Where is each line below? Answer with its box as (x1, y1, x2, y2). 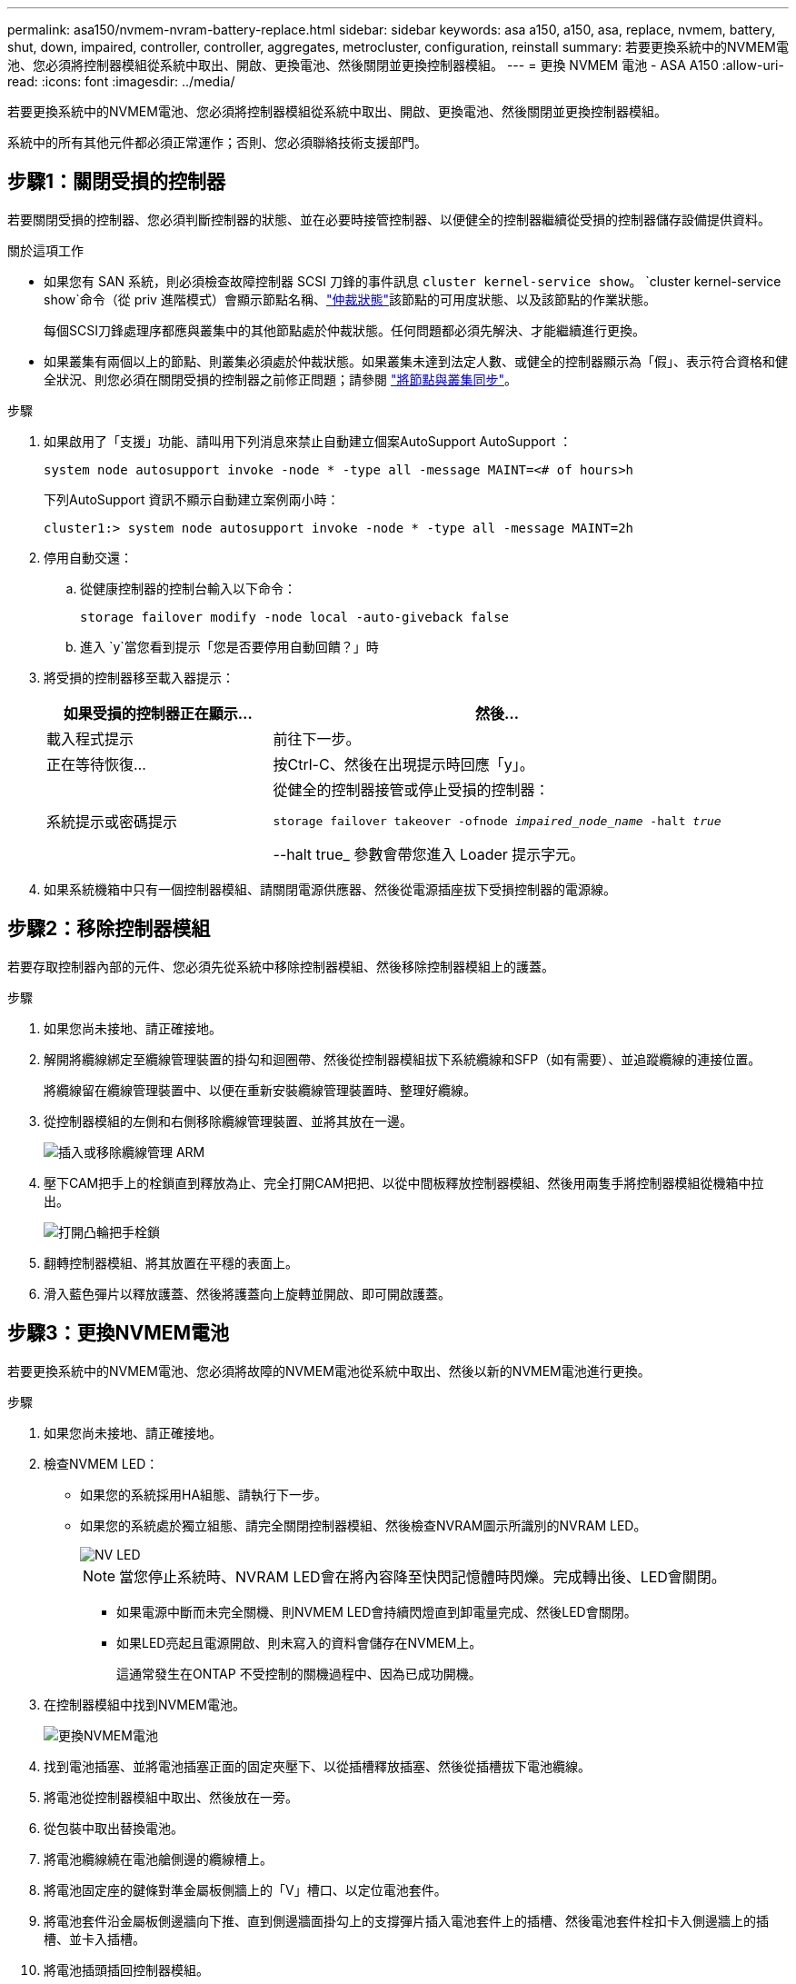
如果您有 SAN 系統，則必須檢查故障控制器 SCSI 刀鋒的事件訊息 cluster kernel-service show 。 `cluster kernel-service (44, 273, 781, 289)
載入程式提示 (46, 729, 134, 748)
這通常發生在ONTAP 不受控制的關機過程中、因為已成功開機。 (116, 1665, 482, 1681)
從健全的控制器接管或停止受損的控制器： (273, 780, 550, 799)
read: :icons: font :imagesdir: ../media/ (7, 74, 235, 89)
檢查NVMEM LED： (44, 1455, 159, 1471)
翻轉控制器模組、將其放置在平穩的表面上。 (44, 1254, 298, 1271)
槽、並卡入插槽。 (44, 1930, 145, 1947)
